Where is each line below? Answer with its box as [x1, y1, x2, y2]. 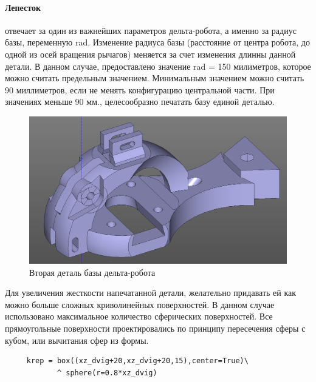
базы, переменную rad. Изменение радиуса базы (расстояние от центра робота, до [5, 36, 310, 49]
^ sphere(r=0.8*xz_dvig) [57, 368, 157, 377]
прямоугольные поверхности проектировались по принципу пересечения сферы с [5, 321, 306, 334]
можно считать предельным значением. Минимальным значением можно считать [5, 72, 304, 84]
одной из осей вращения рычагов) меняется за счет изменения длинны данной [5, 47, 296, 60]
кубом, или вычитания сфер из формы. [5, 333, 149, 346]
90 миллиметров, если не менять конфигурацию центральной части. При [5, 83, 275, 96]
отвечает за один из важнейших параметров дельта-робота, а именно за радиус [5, 24, 297, 36]
